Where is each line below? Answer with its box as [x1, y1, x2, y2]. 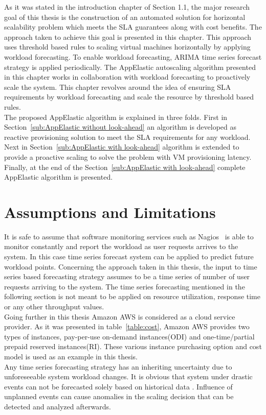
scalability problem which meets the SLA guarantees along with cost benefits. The [4, 21, 262, 32]
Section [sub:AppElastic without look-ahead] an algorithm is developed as [4, 121, 237, 132]
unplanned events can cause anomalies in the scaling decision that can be [4, 391, 234, 402]
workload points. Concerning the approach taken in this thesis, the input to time [4, 261, 257, 272]
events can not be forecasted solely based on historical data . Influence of [4, 381, 233, 392]
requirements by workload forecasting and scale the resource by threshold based [4, 91, 254, 102]
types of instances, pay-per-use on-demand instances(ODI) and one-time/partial [4, 331, 255, 341]
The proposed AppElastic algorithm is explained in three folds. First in [4, 111, 228, 122]
